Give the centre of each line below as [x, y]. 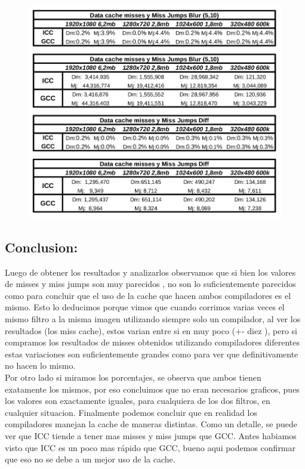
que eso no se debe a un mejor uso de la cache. [90, 459]
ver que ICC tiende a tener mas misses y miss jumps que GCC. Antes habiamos [151, 435]
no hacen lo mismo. [40, 365]
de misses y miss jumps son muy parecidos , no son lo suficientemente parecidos [150, 284]
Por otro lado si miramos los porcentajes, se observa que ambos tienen [133, 377]
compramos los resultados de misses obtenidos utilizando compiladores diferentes [152, 342]
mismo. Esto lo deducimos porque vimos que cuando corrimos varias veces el [145, 307]
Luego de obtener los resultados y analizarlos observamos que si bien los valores [150, 272]
